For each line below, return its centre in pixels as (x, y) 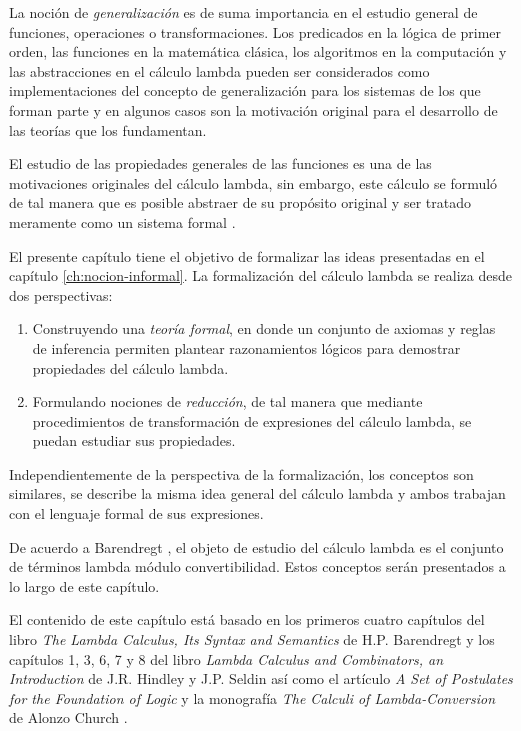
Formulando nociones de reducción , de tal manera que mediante (227, 401)
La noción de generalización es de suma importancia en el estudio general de (243, 12)
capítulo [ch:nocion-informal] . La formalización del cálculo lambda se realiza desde (260, 275)
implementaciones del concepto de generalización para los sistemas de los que (245, 90)
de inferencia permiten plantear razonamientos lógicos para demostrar (246, 347)
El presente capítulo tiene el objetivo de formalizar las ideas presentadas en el (247, 255)
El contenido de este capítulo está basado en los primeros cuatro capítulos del (247, 619)
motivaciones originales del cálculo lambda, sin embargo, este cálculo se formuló (253, 182)
